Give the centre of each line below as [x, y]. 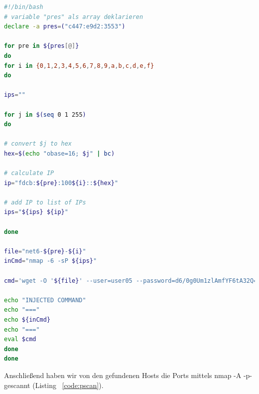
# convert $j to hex [38, 144]
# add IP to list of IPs [45, 202]
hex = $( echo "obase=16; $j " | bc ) [60, 153]
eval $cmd [20, 339]
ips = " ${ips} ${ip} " [36, 212]
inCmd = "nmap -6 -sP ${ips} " [51, 261]
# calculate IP [29, 173]
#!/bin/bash [24, 7]
